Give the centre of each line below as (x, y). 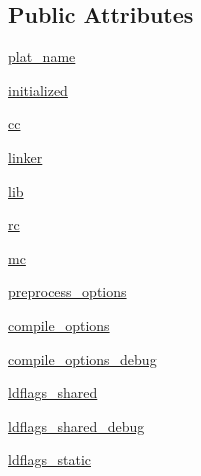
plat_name (42, 56)
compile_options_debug (82, 358)
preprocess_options (67, 291)
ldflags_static (49, 459)
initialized (38, 89)
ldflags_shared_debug (76, 425)
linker (25, 156)
